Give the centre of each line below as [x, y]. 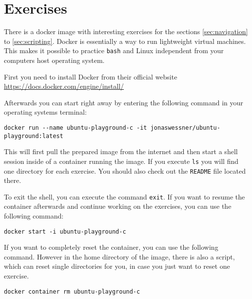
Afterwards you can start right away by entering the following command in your [124, 102]
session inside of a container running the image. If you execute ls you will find [121, 161]
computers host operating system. [54, 60]
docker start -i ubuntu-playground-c [65, 231]
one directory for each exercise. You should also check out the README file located [125, 170]
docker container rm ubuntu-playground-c [72, 291]
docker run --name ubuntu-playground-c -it [76, 128]
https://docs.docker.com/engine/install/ [64, 86]
